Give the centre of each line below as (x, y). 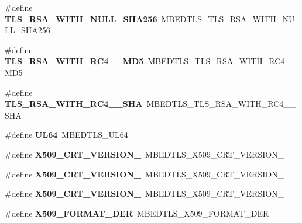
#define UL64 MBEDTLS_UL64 (66, 135)
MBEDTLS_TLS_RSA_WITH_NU (228, 18)
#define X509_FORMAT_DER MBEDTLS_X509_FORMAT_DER (137, 213)
